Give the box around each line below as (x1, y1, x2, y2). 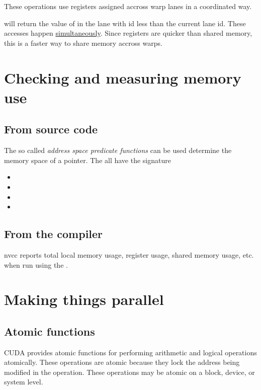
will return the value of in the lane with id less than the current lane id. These (4, 18, 246, 28)
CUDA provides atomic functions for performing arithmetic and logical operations (4, 347, 257, 357)
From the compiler (4, 226, 103, 242)
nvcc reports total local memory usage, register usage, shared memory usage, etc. (4, 249, 254, 260)
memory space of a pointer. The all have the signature (4, 154, 171, 165)
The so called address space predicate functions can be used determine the (4, 145, 232, 155)
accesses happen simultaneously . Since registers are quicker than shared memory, (4, 28, 252, 38)
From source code (4, 121, 98, 137)
